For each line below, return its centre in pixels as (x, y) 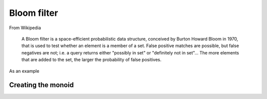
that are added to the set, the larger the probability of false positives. (91, 60)
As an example (24, 71)
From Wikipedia (25, 28)
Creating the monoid (42, 85)
